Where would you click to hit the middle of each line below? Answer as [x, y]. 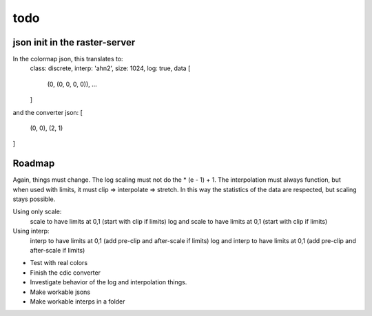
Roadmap [34, 164]
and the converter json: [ [48, 112]
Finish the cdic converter [65, 273]
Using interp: [31, 231]
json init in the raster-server [74, 42]
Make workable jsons [60, 292]
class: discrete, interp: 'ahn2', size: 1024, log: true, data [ [110, 68]
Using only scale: [37, 212]
